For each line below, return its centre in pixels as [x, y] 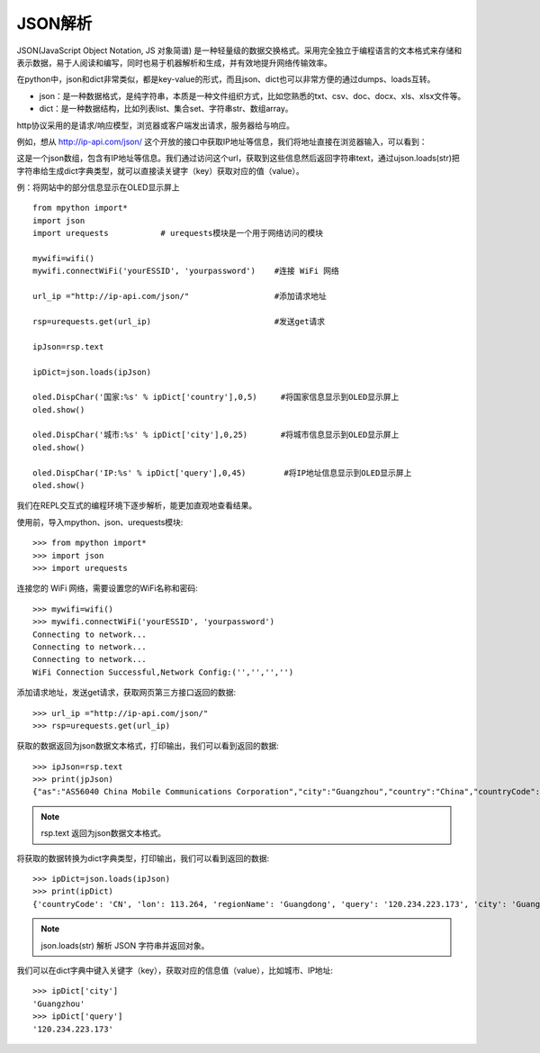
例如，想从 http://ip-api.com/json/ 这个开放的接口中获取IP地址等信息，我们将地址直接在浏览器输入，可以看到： [222, 141]
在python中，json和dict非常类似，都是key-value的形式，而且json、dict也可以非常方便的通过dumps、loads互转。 [226, 79]
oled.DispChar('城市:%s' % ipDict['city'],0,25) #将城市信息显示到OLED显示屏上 [216, 435]
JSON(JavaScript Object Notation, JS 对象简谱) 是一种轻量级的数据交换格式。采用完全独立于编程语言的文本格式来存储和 [239, 50]
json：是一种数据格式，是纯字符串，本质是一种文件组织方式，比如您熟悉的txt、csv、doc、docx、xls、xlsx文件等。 [252, 95]
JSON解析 [54, 23]
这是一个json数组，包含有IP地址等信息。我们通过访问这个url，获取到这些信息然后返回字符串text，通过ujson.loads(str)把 [238, 159]
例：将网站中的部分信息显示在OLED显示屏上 [98, 187]
